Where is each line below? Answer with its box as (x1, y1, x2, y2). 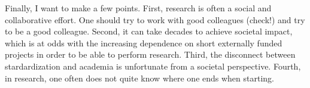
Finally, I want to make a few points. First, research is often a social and (5, 2, 272, 14)
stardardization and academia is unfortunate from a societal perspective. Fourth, (5, 59, 301, 72)
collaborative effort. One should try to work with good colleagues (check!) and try (5, 13, 305, 26)
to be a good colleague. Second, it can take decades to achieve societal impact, (5, 25, 293, 37)
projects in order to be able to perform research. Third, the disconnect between (5, 48, 296, 61)
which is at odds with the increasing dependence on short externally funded (5, 36, 282, 49)
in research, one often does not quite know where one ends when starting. (5, 71, 275, 84)
